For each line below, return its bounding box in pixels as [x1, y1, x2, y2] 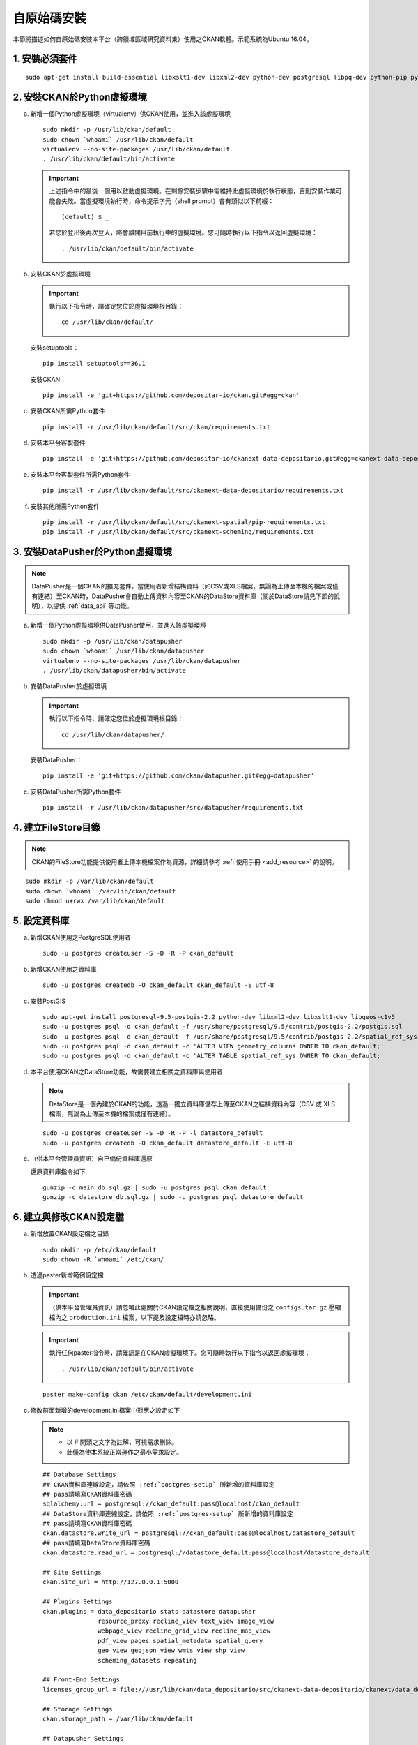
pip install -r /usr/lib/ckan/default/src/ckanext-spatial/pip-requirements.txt [42, 519, 326, 526]
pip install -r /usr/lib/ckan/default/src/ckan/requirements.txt [42, 423, 271, 431]
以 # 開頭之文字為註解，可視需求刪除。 [66, 1438, 178, 1446]
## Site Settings [42, 1568, 102, 1577]
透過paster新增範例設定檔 [30, 1271, 104, 1279]
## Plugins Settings [42, 1598, 113, 1605]
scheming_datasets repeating [98, 1656, 198, 1664]
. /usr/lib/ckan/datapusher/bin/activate [42, 667, 186, 674]
